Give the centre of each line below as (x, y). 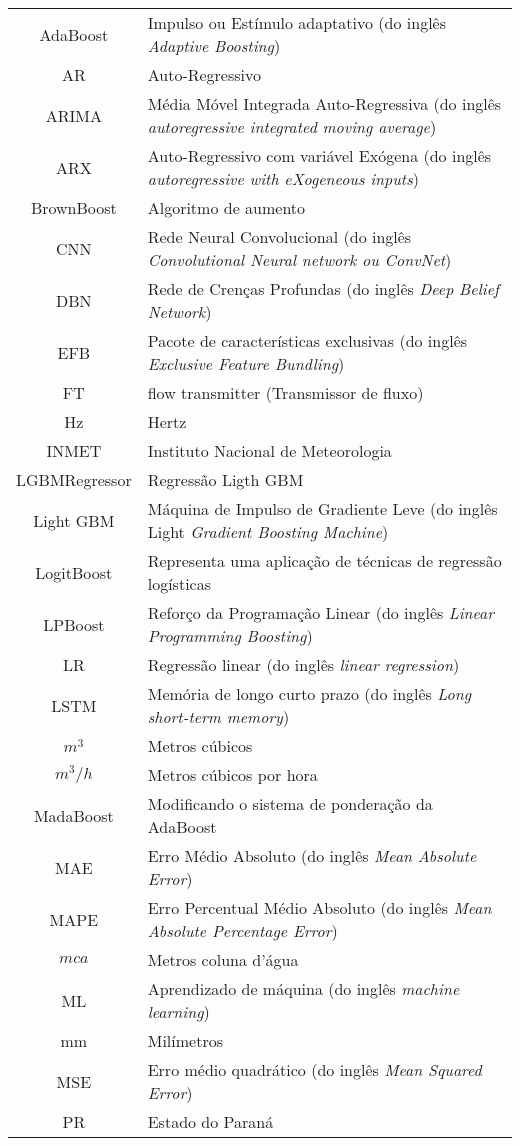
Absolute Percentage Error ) (242, 930)
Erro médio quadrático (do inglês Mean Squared (314, 1069)
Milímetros (185, 1040)
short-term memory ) (218, 716)
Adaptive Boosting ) (214, 45)
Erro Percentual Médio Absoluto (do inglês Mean (319, 907)
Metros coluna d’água (223, 959)
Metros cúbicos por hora (232, 774)
